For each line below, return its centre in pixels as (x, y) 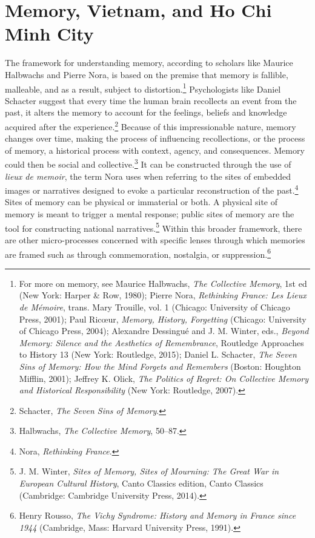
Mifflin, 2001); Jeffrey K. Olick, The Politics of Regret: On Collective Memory (164, 378)
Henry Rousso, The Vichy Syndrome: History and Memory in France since (157, 515)
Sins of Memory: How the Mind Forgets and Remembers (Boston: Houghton (160, 366)
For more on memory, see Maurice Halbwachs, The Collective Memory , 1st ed (163, 283)
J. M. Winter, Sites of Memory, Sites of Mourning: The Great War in (149, 471)
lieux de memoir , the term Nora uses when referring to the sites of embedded (148, 176)
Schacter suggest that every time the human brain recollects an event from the (151, 100)
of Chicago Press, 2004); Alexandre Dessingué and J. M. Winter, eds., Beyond (164, 331)
